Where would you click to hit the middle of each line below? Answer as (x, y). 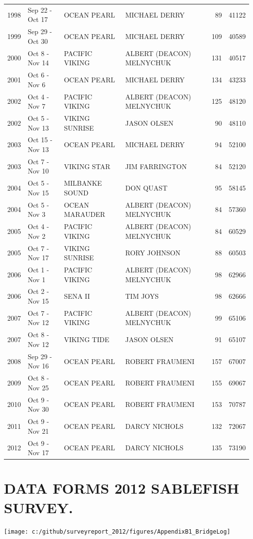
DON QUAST (146, 188)
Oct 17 (38, 19)
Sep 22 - (40, 10)
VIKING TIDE (87, 339)
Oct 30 (38, 41)
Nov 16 (38, 366)
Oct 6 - (38, 75)
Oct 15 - (40, 140)
